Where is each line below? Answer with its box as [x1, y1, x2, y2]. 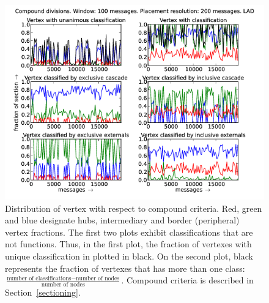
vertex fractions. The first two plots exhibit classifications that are [5, 225, 253, 238]
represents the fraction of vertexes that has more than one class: [5, 261, 245, 274]
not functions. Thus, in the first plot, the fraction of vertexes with [5, 238, 252, 250]
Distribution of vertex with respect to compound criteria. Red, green [5, 201, 262, 214]
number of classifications [7, 275, 72, 282]
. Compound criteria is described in [121, 274, 254, 286]
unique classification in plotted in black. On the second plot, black [5, 249, 253, 262]
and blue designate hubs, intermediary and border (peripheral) [5, 214, 240, 226]
